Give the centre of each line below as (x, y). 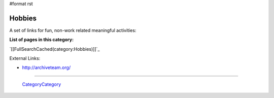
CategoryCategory (42, 84)
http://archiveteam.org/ (46, 68)
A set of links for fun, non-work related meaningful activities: (73, 30)
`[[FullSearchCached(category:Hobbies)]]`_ (55, 49)
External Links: (25, 58)
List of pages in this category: (41, 40)
